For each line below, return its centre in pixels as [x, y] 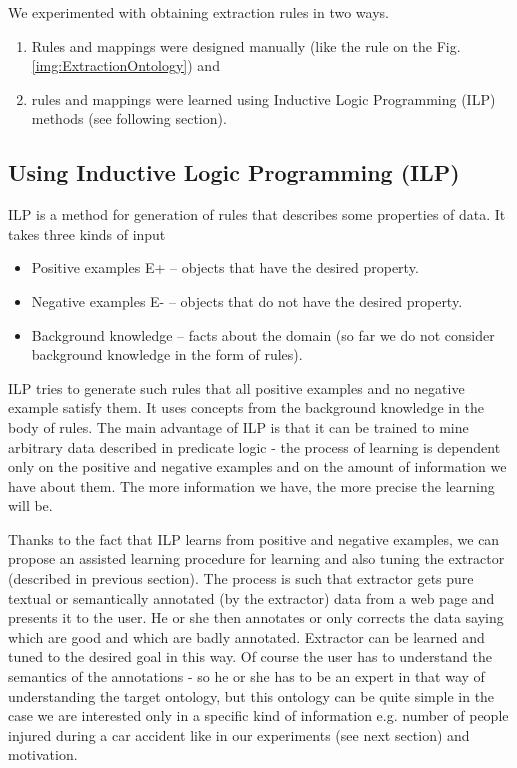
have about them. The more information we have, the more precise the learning [251, 485]
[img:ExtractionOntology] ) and [125, 65]
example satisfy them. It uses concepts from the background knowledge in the [246, 407]
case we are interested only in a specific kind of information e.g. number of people [258, 715]
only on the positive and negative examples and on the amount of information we [257, 466]
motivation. [43, 754]
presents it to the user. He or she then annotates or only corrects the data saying [256, 617]
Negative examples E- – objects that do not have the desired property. [247, 300]
